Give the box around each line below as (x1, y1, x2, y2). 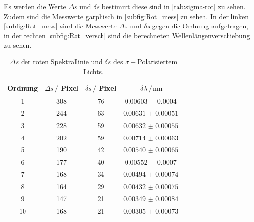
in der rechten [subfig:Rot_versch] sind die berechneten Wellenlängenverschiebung (4, 30, 250, 40)
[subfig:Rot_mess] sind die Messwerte (4, 21, 117, 31)
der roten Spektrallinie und (21, 56, 102, 66)
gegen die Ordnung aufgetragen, (152, 21, 249, 31)
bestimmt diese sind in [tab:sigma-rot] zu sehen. (102, 1, 246, 11)
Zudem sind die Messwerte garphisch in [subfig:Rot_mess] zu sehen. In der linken (4, 11, 249, 21)
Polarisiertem (137, 56, 178, 66)
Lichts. (83, 66, 103, 76)
